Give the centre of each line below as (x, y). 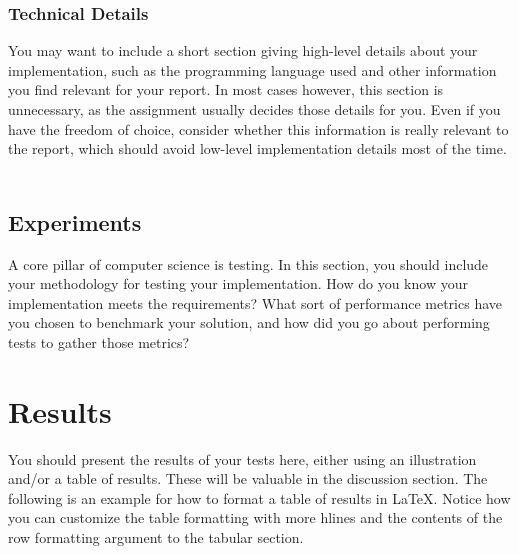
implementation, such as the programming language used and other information (252, 69)
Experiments (75, 221)
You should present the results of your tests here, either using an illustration (242, 458)
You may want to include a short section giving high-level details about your (243, 50)
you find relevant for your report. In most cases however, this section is (226, 89)
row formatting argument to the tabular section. (156, 537)
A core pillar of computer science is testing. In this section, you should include (248, 263)
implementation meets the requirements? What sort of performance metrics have (255, 302)
